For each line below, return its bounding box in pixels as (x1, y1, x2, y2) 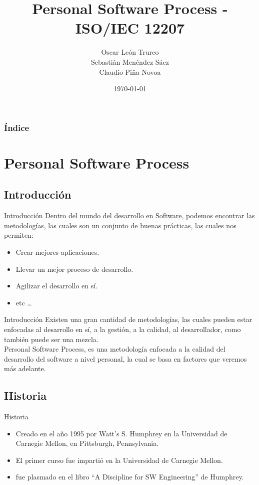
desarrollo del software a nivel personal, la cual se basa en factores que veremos (4, 353, 247, 364)
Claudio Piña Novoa (99, 66, 161, 77)
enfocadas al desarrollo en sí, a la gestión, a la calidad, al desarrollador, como (4, 324, 241, 334)
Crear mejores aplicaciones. (15, 246, 99, 257)
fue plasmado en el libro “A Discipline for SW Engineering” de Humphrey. (15, 471, 244, 482)
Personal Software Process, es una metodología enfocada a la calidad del (4, 344, 225, 354)
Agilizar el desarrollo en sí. (15, 280, 98, 291)
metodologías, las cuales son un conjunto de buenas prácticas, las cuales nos (4, 220, 236, 230)
